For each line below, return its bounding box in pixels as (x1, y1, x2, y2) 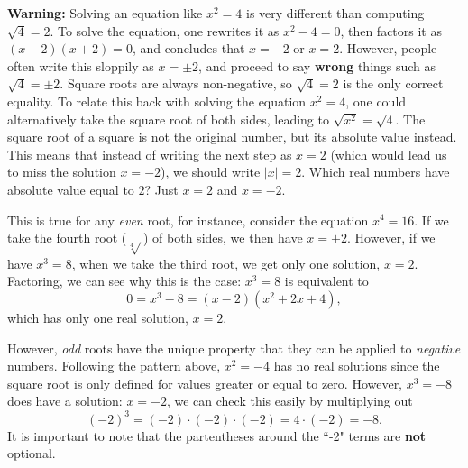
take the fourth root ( (7, 228, 127, 247)
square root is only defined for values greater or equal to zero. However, (7, 373, 403, 392)
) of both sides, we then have (143, 228, 303, 247)
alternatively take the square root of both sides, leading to (7, 109, 329, 128)
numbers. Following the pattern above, (7, 356, 221, 375)
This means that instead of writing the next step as (7, 144, 292, 163)
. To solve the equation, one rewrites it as (50, 21, 280, 40)
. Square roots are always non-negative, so (60, 74, 292, 93)
